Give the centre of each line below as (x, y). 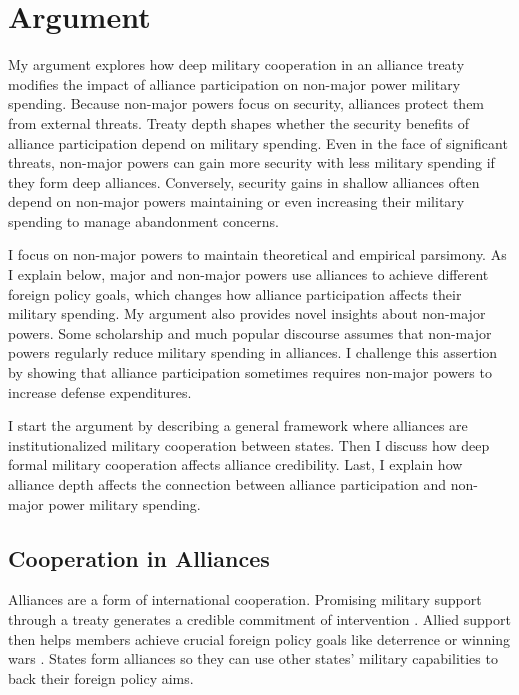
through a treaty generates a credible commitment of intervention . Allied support (259, 618)
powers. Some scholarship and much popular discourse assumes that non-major (250, 332)
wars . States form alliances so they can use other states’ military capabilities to (253, 658)
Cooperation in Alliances (139, 557)
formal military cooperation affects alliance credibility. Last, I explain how (235, 464)
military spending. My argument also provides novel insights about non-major (247, 313)
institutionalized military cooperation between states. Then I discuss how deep (249, 444)
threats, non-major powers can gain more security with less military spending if (251, 162)
